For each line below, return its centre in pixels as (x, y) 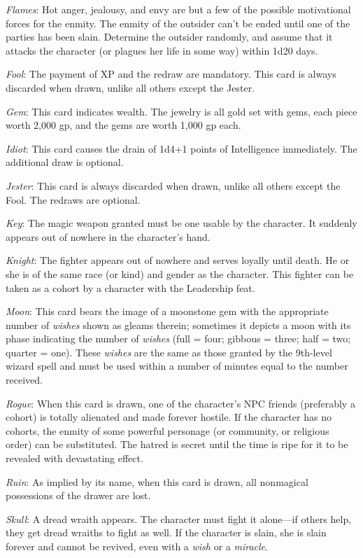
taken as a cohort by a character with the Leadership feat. (130, 287)
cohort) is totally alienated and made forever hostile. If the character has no (169, 417)
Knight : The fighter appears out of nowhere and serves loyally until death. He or (178, 260)
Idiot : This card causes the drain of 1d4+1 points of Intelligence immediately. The (181, 148)
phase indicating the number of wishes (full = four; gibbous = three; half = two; (178, 339)
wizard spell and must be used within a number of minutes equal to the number (177, 366)
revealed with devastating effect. (74, 458)
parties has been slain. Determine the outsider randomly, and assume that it (169, 37)
